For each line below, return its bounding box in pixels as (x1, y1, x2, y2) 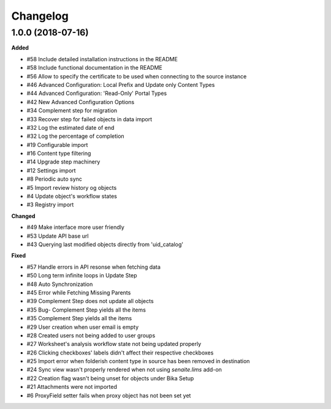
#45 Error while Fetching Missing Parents (26, 288, 131, 296)
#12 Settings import (26, 167, 76, 174)
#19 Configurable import (26, 141, 88, 148)
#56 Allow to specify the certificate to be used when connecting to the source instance (26, 72, 247, 80)
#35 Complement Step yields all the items (26, 315, 132, 322)
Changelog (11, 9, 69, 23)
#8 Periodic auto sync (26, 175, 83, 183)
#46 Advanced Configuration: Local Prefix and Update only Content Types (26, 81, 215, 88)
